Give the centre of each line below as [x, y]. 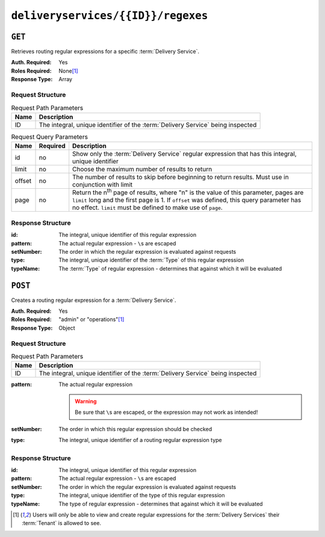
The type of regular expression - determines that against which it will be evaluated [161, 504]
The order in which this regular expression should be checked [135, 429]
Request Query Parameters [50, 137]
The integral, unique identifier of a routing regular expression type [140, 440]
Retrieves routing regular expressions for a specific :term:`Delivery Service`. [105, 52]
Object [67, 328]
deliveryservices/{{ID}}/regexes [110, 16]
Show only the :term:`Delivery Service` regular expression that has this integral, [185, 154]
